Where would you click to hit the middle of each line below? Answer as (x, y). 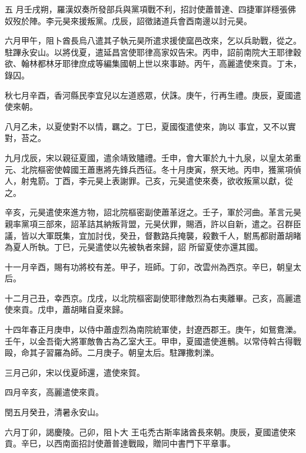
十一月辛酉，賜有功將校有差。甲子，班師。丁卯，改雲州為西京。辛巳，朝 (145, 266)
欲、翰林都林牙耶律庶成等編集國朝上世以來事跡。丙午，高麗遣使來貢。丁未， (153, 63)
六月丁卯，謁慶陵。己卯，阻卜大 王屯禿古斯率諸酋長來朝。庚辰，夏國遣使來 (150, 431)
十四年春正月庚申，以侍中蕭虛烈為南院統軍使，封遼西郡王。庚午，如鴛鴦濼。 (153, 329)
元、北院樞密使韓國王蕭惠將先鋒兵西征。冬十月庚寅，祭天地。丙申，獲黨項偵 (153, 169)
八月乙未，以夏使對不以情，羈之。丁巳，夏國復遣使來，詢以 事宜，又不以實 (150, 126)
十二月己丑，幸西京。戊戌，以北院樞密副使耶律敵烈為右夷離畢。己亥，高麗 (149, 298)
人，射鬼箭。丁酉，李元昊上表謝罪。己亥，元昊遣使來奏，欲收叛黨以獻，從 (149, 181)
